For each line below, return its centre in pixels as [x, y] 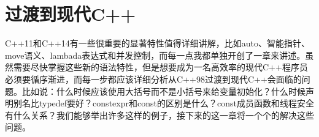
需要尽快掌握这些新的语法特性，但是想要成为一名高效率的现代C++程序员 [160, 67]
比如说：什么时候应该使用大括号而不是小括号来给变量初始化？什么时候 [163, 91]
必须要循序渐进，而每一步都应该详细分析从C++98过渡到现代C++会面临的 [153, 79]
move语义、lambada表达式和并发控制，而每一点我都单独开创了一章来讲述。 [155, 55]
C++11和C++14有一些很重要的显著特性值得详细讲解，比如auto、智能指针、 [158, 43]
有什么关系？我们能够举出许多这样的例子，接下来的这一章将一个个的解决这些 [159, 115]
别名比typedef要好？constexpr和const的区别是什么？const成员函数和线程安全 [163, 103]
